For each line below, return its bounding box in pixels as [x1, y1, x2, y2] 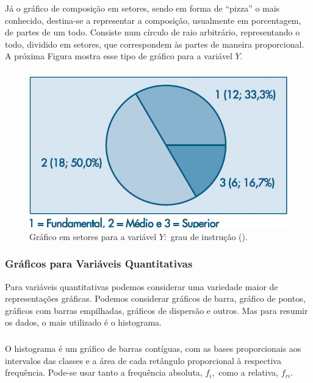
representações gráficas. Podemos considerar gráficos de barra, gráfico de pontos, [5, 292, 306, 305]
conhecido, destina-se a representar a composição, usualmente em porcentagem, [5, 13, 301, 26]
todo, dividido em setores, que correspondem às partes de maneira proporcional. [5, 37, 304, 50]
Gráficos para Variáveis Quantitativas [5, 256, 193, 271]
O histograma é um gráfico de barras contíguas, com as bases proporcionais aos [5, 341, 301, 354]
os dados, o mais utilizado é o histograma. [5, 316, 162, 329]
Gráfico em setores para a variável [29, 230, 157, 243]
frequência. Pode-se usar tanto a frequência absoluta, [5, 366, 203, 379]
